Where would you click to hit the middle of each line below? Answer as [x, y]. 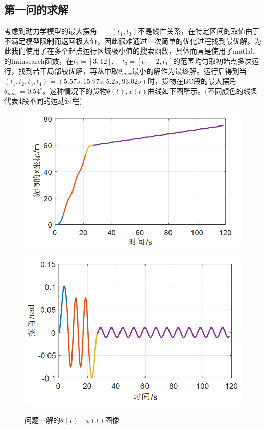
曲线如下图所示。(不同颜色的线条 [203, 91]
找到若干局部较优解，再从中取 [68, 71]
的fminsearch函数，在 [39, 60]
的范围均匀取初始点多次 [212, 60]
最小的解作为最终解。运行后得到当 [189, 71]
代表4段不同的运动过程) [43, 101]
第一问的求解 [36, 9]
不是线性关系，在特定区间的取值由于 [199, 31]
